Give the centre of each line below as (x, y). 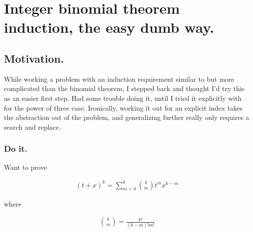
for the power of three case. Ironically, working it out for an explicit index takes (123, 107)
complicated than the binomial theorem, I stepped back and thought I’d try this (124, 88)
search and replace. (33, 127)
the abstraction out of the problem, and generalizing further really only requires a (127, 117)
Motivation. (34, 58)
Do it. (16, 149)
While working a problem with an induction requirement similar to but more (119, 79)
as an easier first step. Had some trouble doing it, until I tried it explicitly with (123, 98)
